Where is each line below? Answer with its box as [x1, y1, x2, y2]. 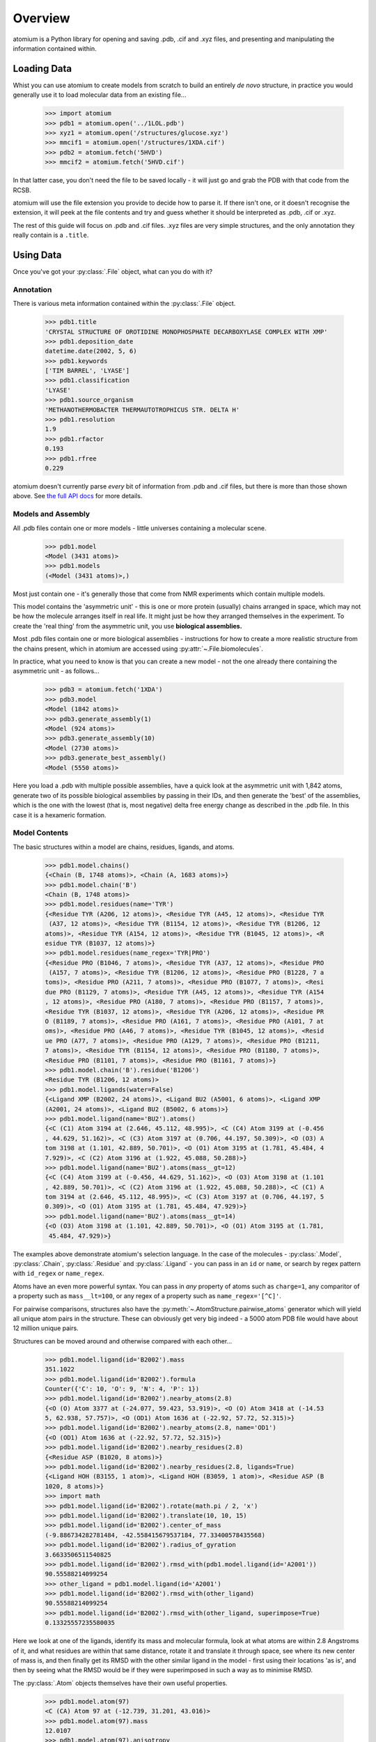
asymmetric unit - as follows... [13, 667, 100, 675]
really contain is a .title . [13, 231, 89, 240]
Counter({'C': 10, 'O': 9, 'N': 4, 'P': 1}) [45, 1385, 200, 1393]
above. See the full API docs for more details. [13, 492, 143, 500]
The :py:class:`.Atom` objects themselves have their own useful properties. [13, 1679, 228, 1687]
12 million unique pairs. [13, 1324, 79, 1332]
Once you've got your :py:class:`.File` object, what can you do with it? [13, 268, 212, 276]
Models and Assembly [13, 509, 91, 519]
